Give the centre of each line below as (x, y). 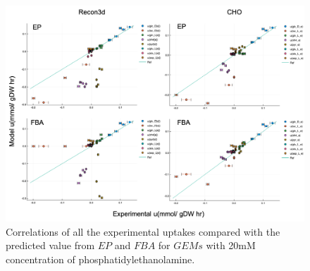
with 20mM (231, 245)
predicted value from (50, 245)
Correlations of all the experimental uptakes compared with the (143, 231)
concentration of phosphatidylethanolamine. (100, 259)
